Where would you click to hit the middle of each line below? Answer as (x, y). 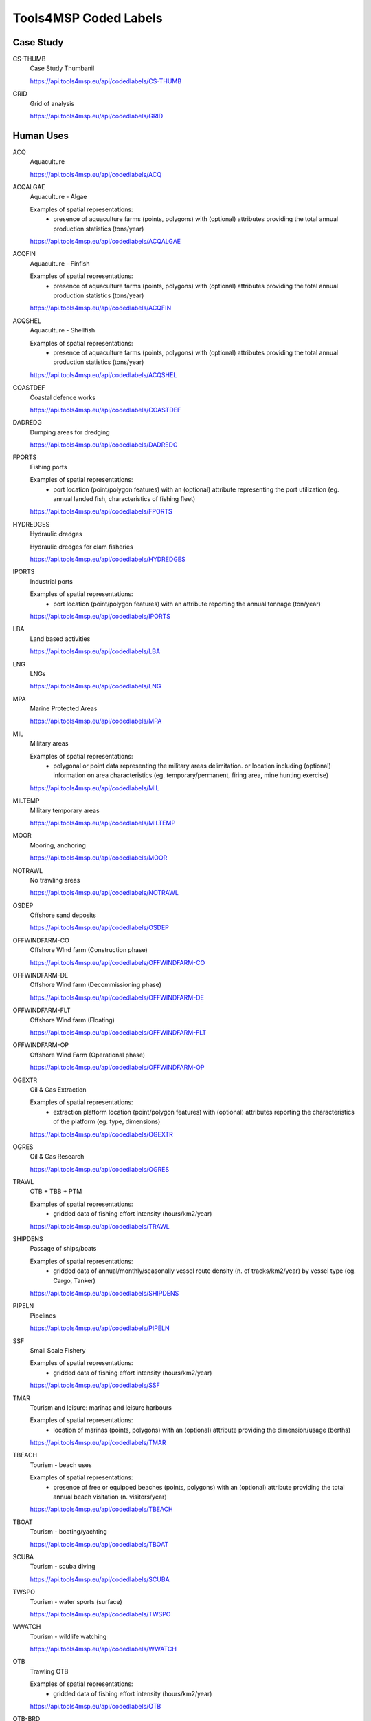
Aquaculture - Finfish (60, 263)
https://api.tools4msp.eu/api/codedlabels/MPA (96, 721)
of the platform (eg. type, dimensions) (107, 1121)
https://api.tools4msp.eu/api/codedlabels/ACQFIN (101, 308)
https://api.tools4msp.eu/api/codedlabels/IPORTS (100, 616)
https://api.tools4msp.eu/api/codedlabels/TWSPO (100, 1614)
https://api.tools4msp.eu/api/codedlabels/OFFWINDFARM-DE (117, 997)
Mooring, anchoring (58, 845)
